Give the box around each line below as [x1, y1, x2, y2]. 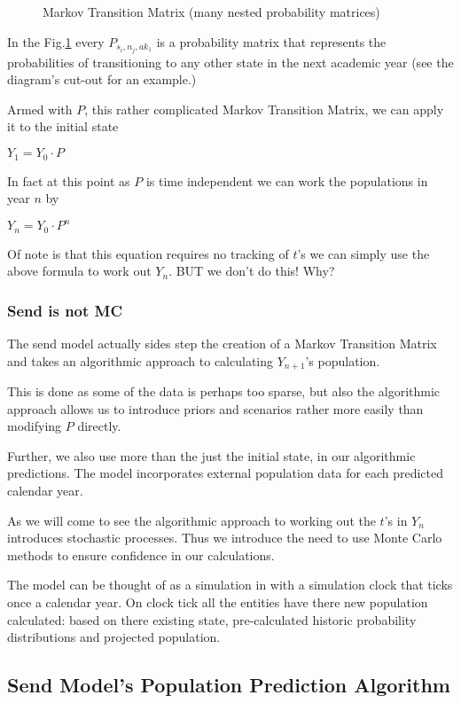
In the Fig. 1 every [7, 32, 105, 51]
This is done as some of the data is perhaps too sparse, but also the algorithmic [7, 382, 441, 401]
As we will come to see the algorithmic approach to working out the [7, 511, 376, 529]
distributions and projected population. [7, 628, 221, 646]
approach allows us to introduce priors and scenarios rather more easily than [7, 399, 424, 418]
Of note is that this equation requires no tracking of [7, 244, 289, 262]
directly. [77, 417, 121, 435]
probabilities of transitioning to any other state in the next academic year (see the [7, 52, 454, 71]
